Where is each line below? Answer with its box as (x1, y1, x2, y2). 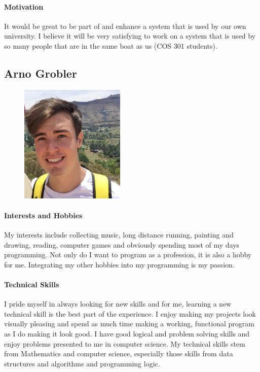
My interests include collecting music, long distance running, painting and (4, 229, 234, 240)
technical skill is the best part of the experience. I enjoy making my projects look (4, 308, 256, 319)
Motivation (4, 1, 44, 12)
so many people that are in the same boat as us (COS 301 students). (4, 40, 217, 51)
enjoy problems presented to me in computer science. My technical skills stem (4, 338, 245, 349)
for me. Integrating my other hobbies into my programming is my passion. (4, 259, 235, 269)
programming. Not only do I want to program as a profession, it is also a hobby (4, 249, 252, 260)
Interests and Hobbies (4, 210, 83, 220)
